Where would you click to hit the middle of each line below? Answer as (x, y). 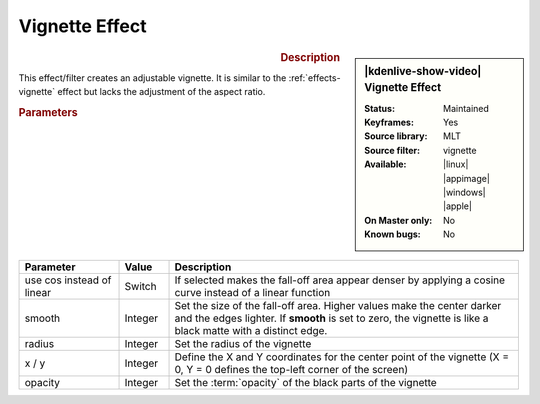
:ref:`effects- (314, 77)
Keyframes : (389, 122)
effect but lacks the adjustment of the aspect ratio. (161, 92)
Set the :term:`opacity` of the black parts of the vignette (305, 382)
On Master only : (398, 220)
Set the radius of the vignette (243, 343)
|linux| (456, 164)
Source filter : (392, 150)
